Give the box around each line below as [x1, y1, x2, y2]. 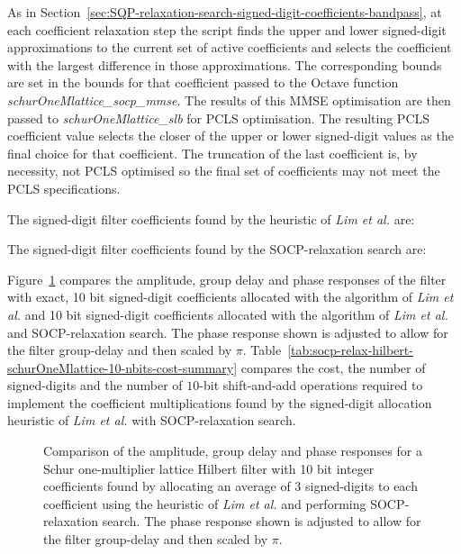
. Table [242, 341, 282, 359]
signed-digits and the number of [7, 376, 183, 395]
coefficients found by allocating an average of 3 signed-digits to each [43, 477, 418, 495]
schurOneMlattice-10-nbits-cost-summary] [7, 358, 238, 377]
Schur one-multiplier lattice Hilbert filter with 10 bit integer [43, 459, 375, 477]
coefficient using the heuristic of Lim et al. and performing [43, 494, 366, 513]
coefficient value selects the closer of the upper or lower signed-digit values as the [7, 126, 454, 145]
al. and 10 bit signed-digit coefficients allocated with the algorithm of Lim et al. [7, 304, 448, 323]
